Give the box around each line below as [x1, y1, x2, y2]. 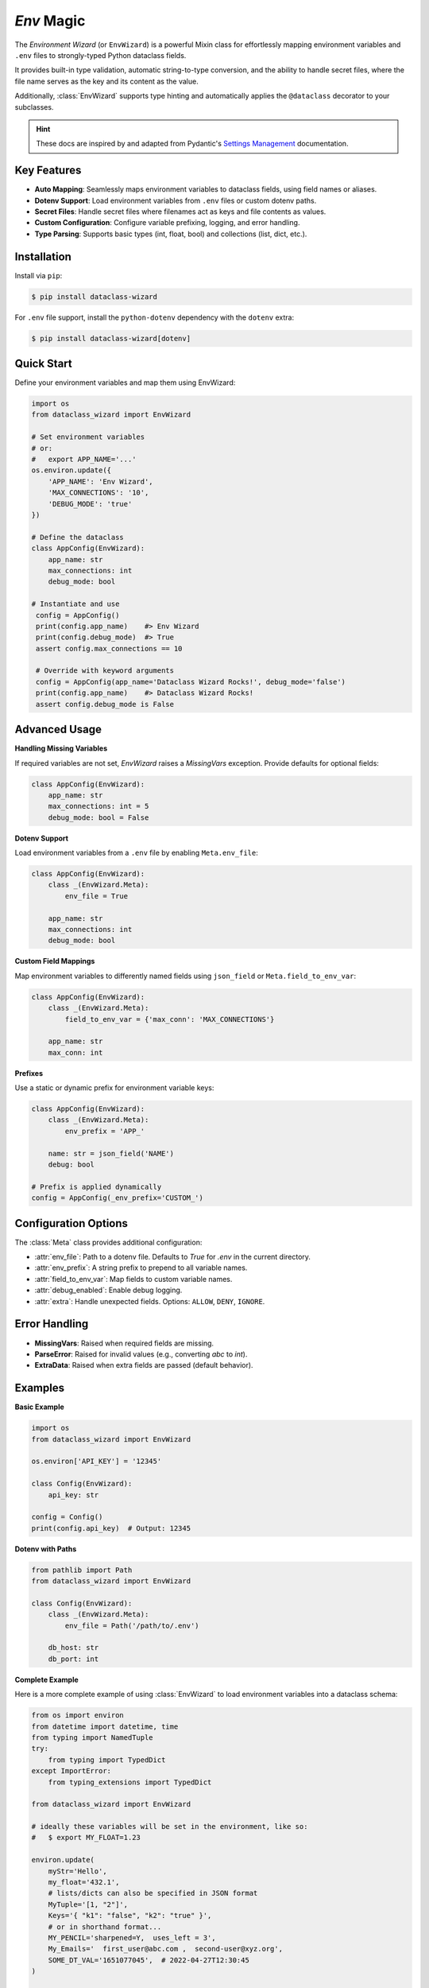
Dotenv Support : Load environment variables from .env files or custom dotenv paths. [34, 196, 317, 205]
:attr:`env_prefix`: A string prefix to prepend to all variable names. [34, 1263, 248, 1272]
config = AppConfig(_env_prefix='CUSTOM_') [31, 1194, 204, 1202]
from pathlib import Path [31, 1565, 133, 1574]
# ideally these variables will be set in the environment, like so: [31, 1822, 308, 1831]
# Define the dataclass [31, 533, 125, 542]
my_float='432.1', [48, 1877, 120, 1887]
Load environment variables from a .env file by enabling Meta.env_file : [14, 848, 258, 858]
